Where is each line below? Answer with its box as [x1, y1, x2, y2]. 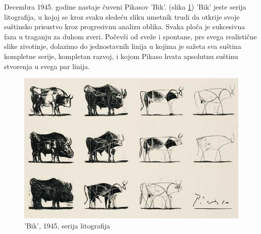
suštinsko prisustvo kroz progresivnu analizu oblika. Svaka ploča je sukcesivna [4, 21, 245, 32]
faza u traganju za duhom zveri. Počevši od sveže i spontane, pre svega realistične [4, 31, 257, 41]
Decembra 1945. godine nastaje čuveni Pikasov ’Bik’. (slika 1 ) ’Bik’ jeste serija [4, 2, 246, 12]
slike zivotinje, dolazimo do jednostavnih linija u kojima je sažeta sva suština [4, 41, 241, 51]
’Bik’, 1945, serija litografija [24, 220, 110, 230]
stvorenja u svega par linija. [4, 61, 90, 71]
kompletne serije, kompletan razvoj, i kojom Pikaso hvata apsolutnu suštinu [4, 50, 238, 61]
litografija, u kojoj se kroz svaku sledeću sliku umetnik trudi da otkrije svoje [4, 11, 240, 22]
